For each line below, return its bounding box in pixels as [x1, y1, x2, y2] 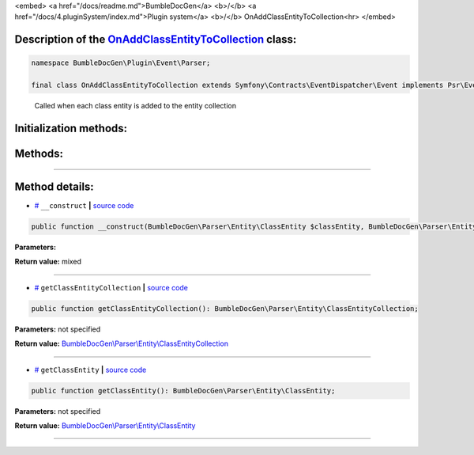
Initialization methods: [14, 121, 128, 135]
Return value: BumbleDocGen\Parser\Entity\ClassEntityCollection [14, 339, 229, 348]
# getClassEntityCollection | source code [34, 282, 189, 292]
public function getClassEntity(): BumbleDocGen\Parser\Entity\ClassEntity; [31, 386, 336, 395]
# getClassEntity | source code [34, 365, 147, 374]
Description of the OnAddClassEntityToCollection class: [14, 32, 297, 47]
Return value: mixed [14, 257, 82, 267]
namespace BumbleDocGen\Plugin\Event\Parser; [31, 59, 211, 67]
